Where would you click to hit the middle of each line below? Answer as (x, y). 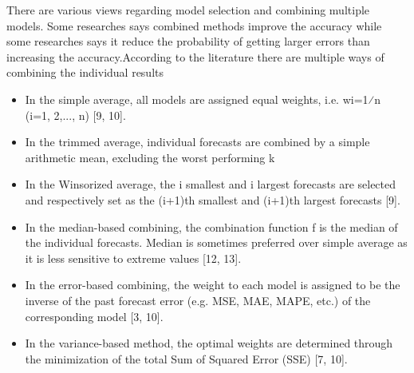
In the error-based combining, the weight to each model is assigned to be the (213, 285)
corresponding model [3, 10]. (94, 316)
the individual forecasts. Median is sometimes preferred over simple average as (216, 242)
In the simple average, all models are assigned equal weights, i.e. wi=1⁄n (203, 99)
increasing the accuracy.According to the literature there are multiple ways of (195, 56)
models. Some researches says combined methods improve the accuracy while (194, 25)
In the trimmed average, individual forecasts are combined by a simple (197, 142)
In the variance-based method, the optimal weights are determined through (209, 343)
